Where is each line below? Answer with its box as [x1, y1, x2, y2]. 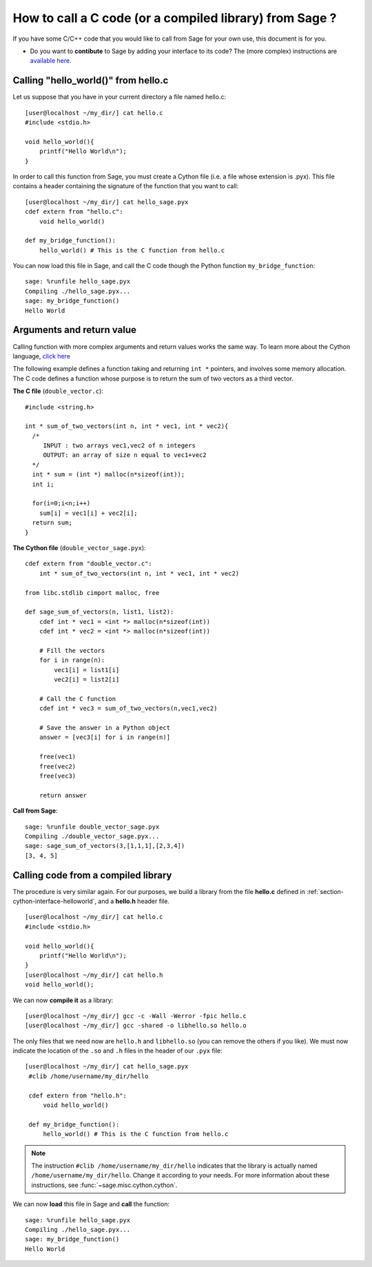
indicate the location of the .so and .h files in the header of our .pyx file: [12, 1046, 223, 1055]
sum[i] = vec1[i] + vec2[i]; [39, 509, 138, 517]
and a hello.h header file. [97, 897, 170, 905]
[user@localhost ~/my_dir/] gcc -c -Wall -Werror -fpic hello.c [25, 1012, 247, 1020]
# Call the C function [39, 695, 116, 702]
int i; [32, 480, 54, 488]
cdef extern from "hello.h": [28, 1091, 127, 1099]
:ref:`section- [307, 887, 344, 895]
